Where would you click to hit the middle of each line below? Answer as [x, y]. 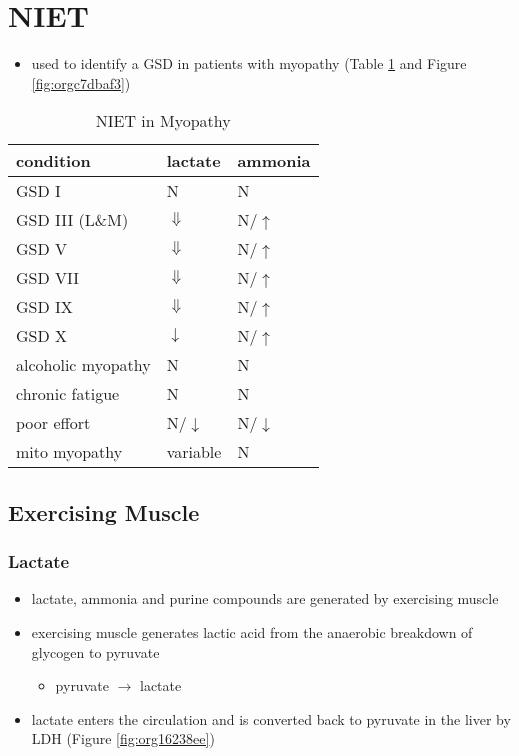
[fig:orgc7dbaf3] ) [81, 82]
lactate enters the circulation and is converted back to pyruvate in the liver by [271, 718]
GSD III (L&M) [72, 220]
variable [194, 452]
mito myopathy [69, 452]
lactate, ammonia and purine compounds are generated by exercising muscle [265, 598]
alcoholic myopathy [83, 365]
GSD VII [48, 278]
